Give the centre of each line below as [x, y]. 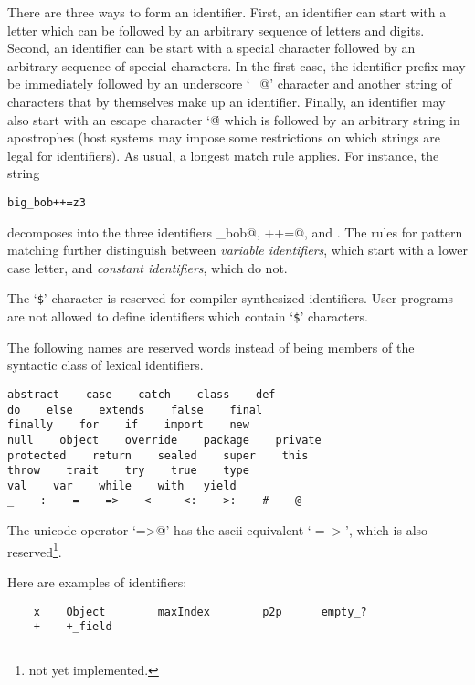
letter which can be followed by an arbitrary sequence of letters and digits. [216, 30]
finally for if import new [128, 425]
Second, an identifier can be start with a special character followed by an [211, 48]
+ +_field [73, 627]
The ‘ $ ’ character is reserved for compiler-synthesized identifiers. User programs [230, 298]
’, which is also [387, 530]
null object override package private [164, 440]
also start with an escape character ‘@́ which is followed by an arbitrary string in [234, 119]
